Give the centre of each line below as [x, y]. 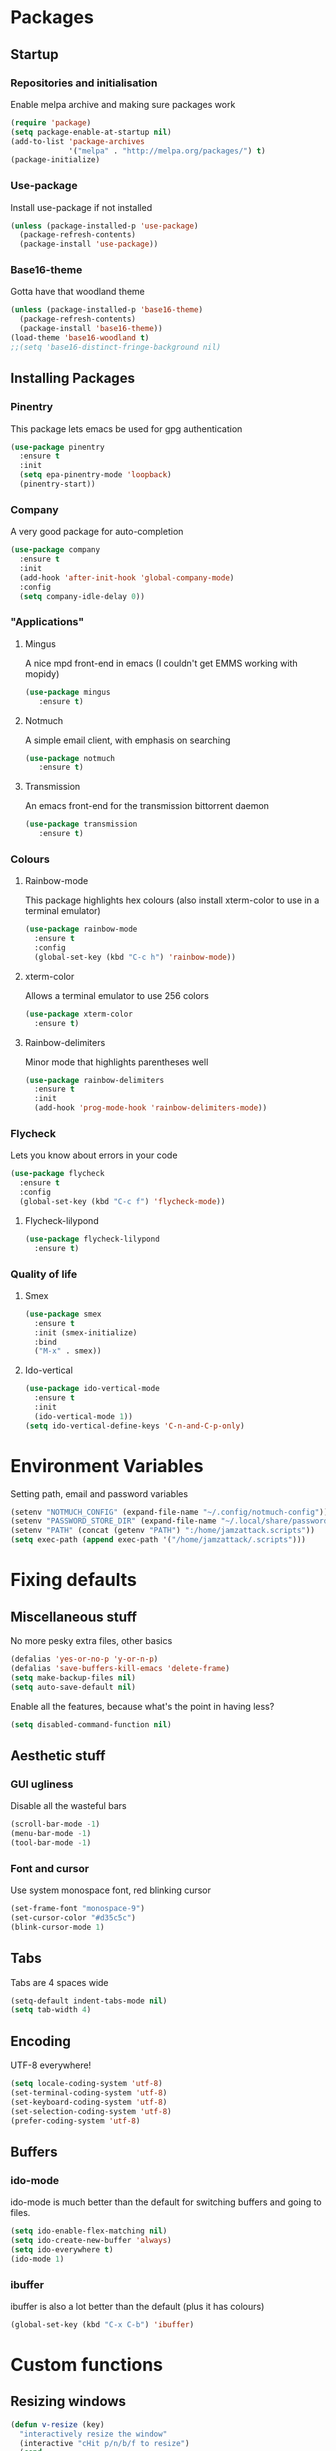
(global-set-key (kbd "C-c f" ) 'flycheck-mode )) [122, 1201]
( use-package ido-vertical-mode [92, 1389]
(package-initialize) [55, 160]
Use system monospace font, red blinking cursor [111, 1890]
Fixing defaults [73, 1580]
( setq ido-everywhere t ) [62, 2249]
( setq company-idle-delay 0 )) [82, 596]
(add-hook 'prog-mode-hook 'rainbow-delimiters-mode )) [151, 1108]
